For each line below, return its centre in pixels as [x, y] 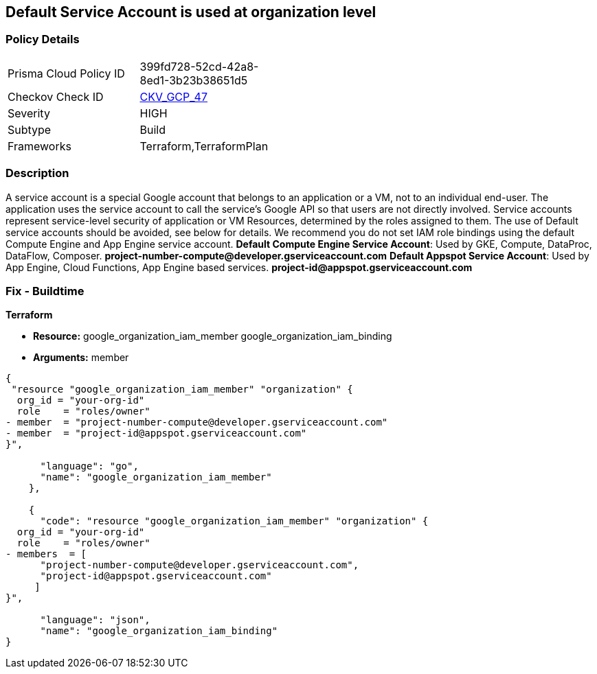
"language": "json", [95, 620]
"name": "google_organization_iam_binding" [159, 631]
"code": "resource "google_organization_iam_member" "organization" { [234, 521]
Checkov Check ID [56, 96]
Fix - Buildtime [45, 291]
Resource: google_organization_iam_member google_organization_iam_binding [213, 336]
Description [37, 173]
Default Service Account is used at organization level [191, 12]
